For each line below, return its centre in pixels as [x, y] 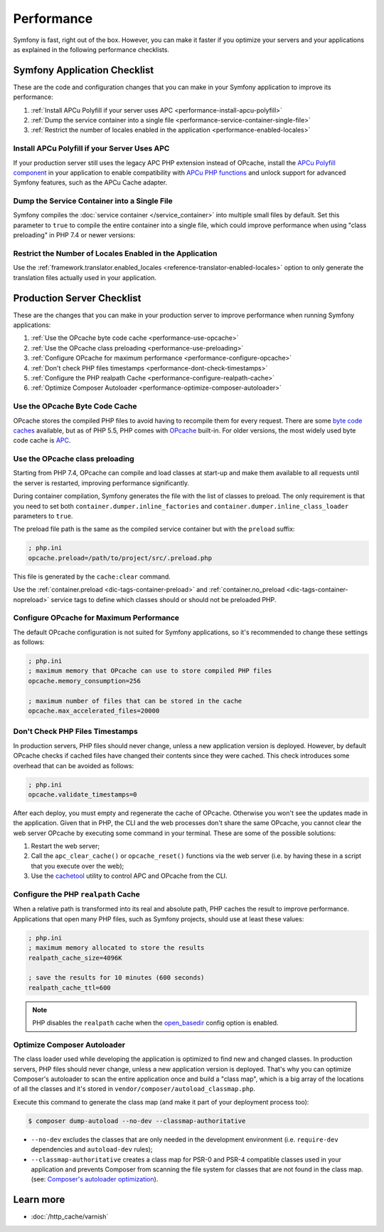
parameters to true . [43, 516]
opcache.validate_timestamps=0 [83, 794]
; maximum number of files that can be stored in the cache [135, 701]
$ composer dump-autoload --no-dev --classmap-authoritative [137, 1121]
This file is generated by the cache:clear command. [92, 576]
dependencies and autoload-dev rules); [92, 1149]
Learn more [39, 1200]
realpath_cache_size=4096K [75, 958]
